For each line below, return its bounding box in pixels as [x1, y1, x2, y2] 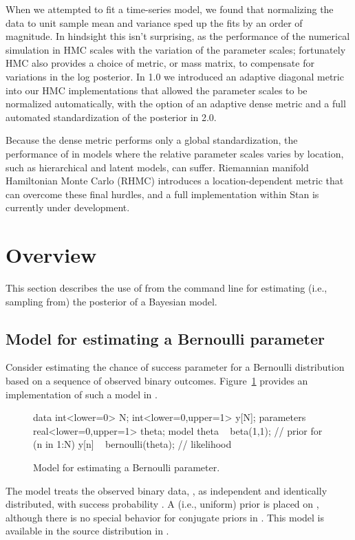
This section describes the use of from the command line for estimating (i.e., [6, 281, 327, 295]
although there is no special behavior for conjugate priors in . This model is [6, 510, 324, 524]
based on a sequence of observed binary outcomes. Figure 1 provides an [6, 374, 308, 388]
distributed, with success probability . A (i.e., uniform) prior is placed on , [6, 497, 319, 511]
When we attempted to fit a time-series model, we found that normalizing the [6, 2, 334, 16]
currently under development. [6, 200, 130, 215]
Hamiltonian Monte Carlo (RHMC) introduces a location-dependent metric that [6, 173, 344, 188]
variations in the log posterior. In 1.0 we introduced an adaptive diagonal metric [6, 69, 344, 83]
